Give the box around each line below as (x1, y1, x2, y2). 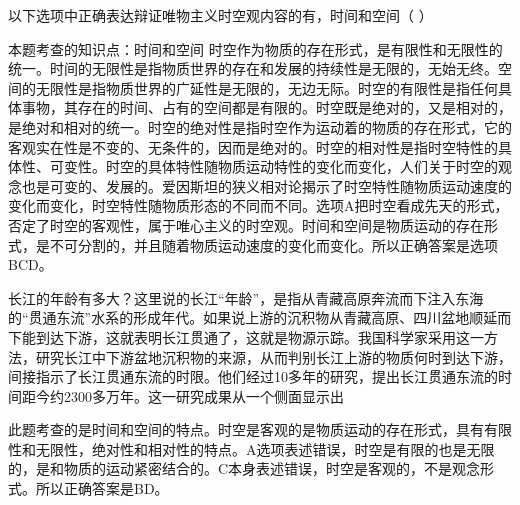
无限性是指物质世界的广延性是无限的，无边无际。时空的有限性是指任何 (35, 77, 498, 98)
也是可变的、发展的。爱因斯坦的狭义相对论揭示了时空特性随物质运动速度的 (21, 175, 512, 196)
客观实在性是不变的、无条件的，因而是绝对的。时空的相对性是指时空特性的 (8, 136, 498, 157)
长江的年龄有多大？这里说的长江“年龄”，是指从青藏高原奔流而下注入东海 (8, 287, 484, 308)
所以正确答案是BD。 (35, 478, 169, 499)
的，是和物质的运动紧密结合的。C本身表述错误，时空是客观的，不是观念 (8, 458, 481, 479)
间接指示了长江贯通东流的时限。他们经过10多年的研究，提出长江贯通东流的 (8, 366, 498, 387)
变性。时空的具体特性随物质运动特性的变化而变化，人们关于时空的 (63, 156, 498, 177)
